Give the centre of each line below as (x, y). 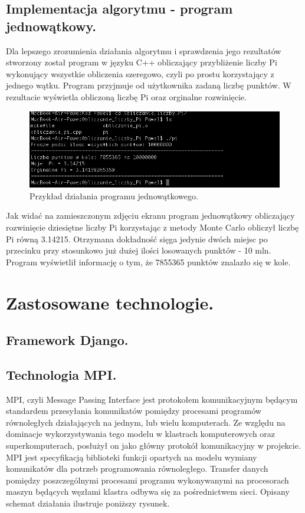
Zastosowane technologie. (110, 302)
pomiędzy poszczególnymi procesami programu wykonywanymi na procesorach (147, 480)
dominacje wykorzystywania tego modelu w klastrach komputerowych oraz (141, 434)
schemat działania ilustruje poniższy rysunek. (88, 503)
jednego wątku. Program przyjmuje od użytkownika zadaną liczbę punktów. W (149, 85)
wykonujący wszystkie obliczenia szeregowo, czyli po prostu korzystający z (140, 73)
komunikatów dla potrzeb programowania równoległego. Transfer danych (137, 468)
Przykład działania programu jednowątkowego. (114, 195)
